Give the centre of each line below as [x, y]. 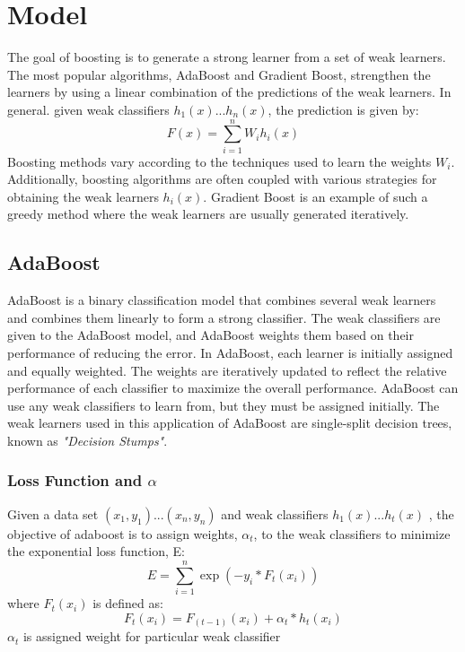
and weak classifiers [275, 513]
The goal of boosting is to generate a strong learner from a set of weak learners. [227, 57]
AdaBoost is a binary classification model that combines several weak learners [222, 300]
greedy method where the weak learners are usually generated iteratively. [208, 214]
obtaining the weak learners [83, 196]
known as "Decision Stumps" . [88, 440]
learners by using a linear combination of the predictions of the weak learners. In [229, 92]
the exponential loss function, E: [96, 551]
